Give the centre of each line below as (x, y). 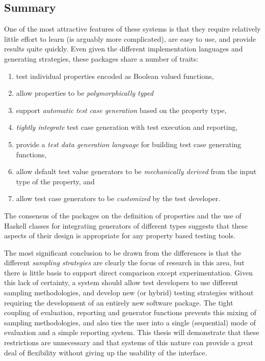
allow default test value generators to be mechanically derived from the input (136, 171)
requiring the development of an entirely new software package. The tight (119, 302)
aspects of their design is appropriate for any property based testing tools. (120, 235)
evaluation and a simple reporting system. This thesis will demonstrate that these (132, 332)
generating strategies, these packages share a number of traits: (101, 58)
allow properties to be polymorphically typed (85, 93)
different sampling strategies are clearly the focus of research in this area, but (124, 262)
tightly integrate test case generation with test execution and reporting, (127, 127)
